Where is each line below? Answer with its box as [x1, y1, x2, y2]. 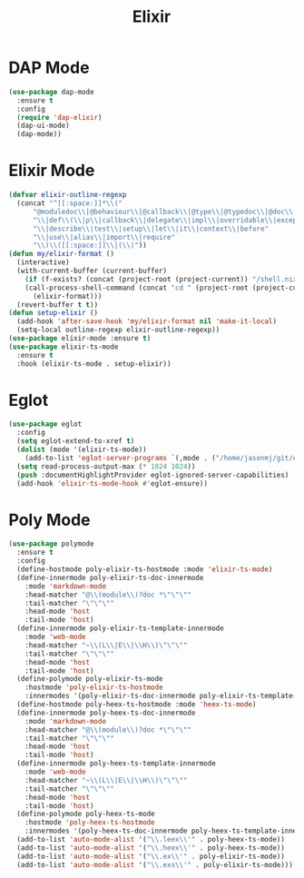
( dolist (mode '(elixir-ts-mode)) [16, 445, 147, 455]
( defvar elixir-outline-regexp [8, 191, 127, 200]
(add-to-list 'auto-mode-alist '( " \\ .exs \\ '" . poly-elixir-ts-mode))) [16, 860, 294, 869]
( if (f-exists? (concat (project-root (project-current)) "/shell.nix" [25, 274, 301, 283]
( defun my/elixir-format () [8, 250, 115, 259]
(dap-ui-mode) [16, 121, 70, 131]
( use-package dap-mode [8, 87, 94, 96]
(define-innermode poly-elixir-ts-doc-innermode [16, 573, 204, 582]
